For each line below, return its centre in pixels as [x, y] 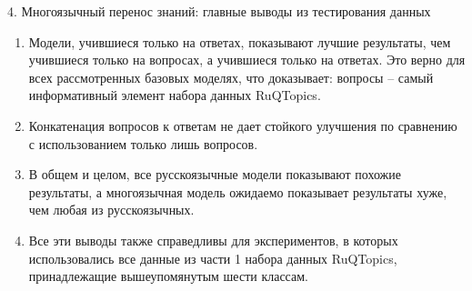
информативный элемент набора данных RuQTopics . [175, 95]
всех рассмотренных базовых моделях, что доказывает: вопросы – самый [231, 77]
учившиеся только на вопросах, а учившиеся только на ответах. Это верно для [247, 60]
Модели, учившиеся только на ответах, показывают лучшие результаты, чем [240, 41]
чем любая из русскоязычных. [111, 210]
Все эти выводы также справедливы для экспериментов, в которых [213, 240]
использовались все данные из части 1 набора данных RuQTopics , [213, 258]
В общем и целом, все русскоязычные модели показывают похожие [215, 174]
